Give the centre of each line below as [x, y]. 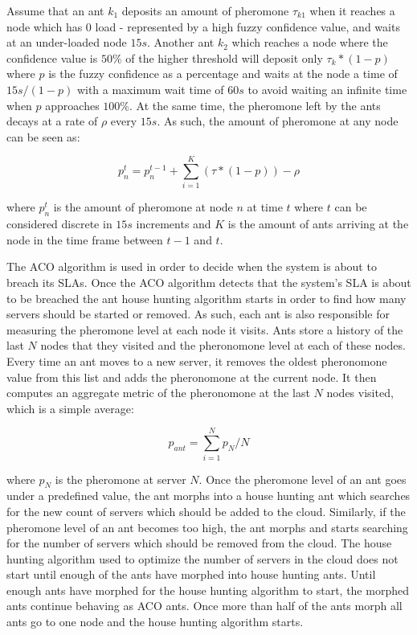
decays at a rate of [52, 121]
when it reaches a [352, 10]
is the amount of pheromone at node [143, 207]
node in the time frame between [85, 239]
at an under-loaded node [67, 42]
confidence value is [52, 57]
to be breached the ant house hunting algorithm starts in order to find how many [206, 298]
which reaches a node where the [310, 42]
